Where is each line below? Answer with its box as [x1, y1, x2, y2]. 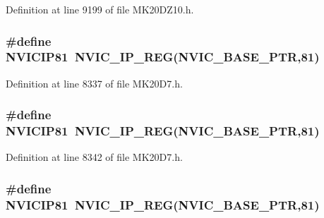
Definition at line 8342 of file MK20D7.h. [6, 150, 183, 164]
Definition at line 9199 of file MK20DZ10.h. [6, 2, 194, 16]
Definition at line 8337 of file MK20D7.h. [6, 75, 183, 90]
